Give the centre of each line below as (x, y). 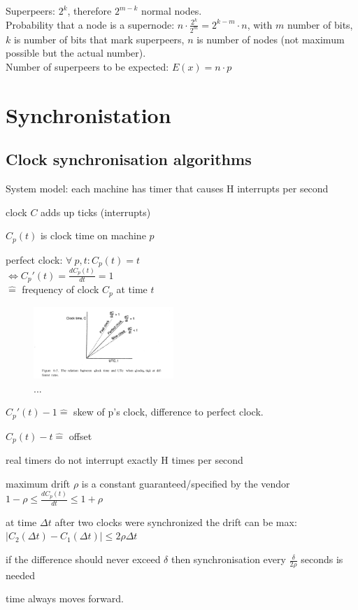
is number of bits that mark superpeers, (99, 39)
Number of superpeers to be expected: (87, 66)
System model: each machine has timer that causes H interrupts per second (167, 188)
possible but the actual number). (76, 53)
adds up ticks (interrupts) (96, 212)
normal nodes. (172, 10)
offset (80, 435)
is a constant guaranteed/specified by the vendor (186, 483)
